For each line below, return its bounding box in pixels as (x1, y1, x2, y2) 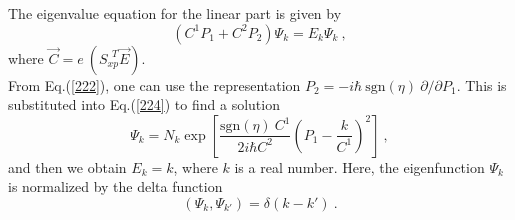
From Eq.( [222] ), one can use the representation (8, 74, 301, 95)
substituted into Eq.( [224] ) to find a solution (8, 94, 280, 115)
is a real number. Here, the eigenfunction (234, 156, 485, 177)
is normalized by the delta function (8, 176, 223, 197)
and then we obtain (8, 156, 127, 177)
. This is (456, 74, 507, 95)
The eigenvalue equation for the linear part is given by (8, 3, 342, 23)
